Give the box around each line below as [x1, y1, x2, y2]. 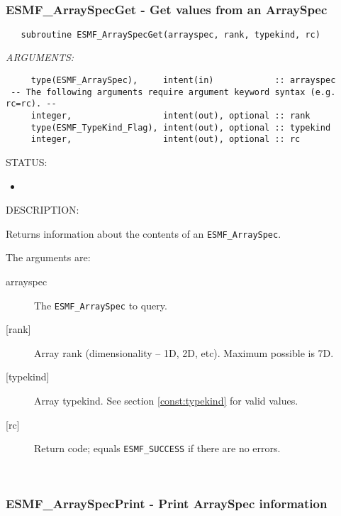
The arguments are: [6, 250, 91, 265]
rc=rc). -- [6, 99, 57, 109]
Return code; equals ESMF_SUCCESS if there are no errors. [34, 441, 281, 456]
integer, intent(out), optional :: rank [30, 111, 311, 121]
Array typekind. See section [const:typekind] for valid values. [34, 393, 298, 408]
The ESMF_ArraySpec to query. [34, 297, 167, 312]
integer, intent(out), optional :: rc [30, 134, 301, 145]
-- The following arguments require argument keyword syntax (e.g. [11, 87, 336, 97]
